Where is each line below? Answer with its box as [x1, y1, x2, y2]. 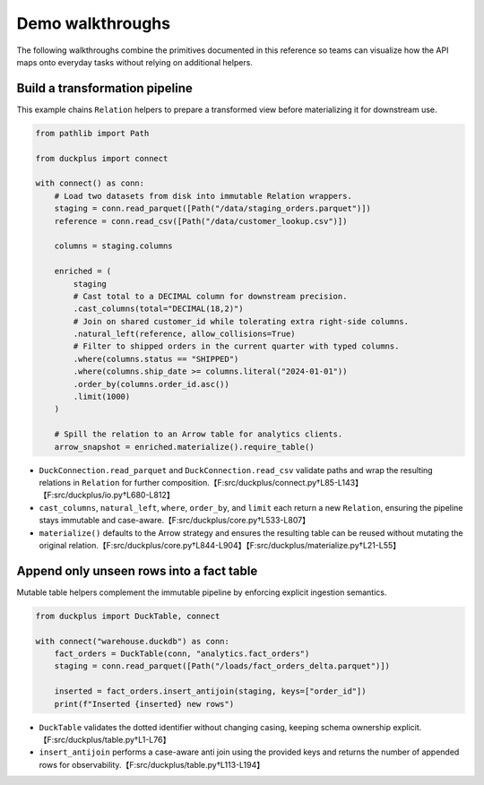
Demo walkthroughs [16, 13, 170, 33]
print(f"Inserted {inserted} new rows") [54, 699, 235, 709]
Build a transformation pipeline [16, 81, 193, 96]
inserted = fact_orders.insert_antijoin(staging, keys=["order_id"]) [54, 686, 367, 696]
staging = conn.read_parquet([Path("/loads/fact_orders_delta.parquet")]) [54, 661, 390, 671]
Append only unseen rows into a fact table [16, 563, 258, 578]
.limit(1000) [73, 392, 131, 402]
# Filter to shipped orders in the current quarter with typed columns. [73, 341, 400, 351]
